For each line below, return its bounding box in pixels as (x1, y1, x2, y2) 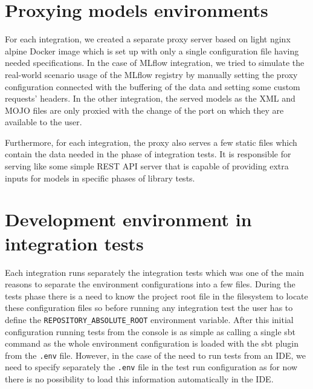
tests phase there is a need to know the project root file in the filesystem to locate (5, 289, 308, 302)
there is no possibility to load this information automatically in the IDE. (5, 373, 274, 385)
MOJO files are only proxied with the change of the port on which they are (5, 103, 284, 116)
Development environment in (5, 207, 252, 232)
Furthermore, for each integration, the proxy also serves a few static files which (5, 136, 297, 148)
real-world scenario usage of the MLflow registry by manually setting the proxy (5, 68, 298, 80)
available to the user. (5, 116, 82, 128)
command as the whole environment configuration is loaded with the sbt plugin (5, 337, 299, 350)
